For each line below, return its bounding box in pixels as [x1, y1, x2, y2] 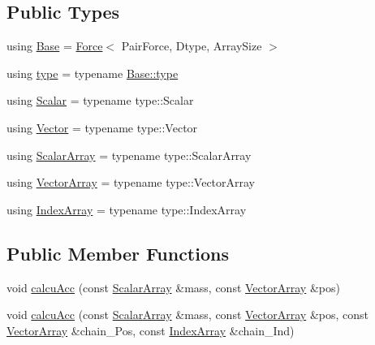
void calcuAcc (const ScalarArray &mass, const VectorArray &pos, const [6, 306, 369, 323]
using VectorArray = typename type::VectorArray [6, 174, 256, 191]
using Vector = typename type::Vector [6, 119, 198, 136]
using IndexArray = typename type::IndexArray [6, 201, 247, 218]
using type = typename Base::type [6, 64, 179, 81]
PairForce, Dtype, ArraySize [121, 37, 262, 54]
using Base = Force [6, 37, 103, 54]
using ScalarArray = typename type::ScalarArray [6, 146, 252, 163]
